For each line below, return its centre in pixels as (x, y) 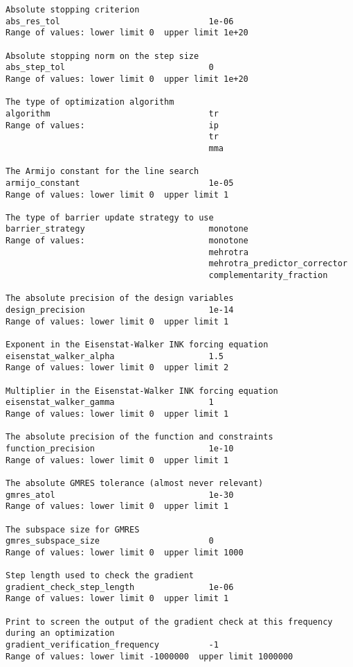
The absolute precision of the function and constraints (139, 437)
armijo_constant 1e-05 (120, 183)
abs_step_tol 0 (110, 68)
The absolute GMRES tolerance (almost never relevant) (135, 483)
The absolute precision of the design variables (120, 298)
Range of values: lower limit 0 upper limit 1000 (125, 552)
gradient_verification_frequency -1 (112, 645)
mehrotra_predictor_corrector (278, 264)
